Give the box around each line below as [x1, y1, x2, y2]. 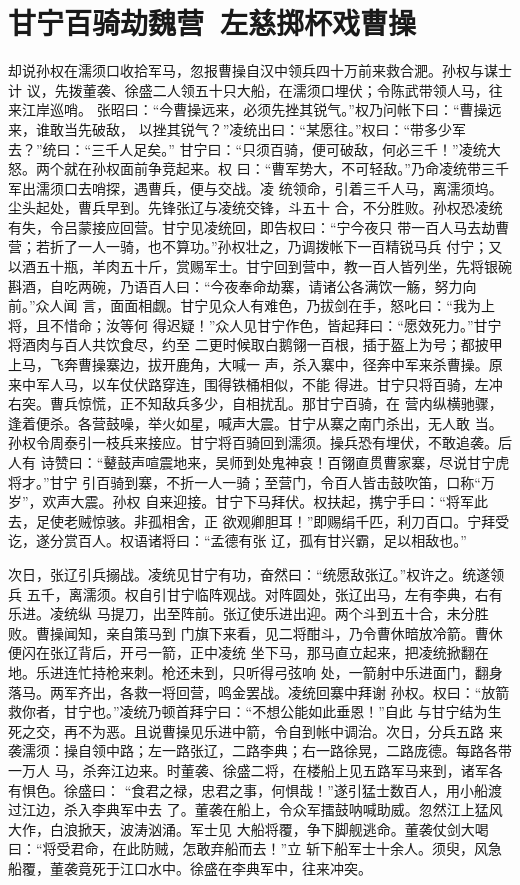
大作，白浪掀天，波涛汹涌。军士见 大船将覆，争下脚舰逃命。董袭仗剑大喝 [8, 818, 489, 839]
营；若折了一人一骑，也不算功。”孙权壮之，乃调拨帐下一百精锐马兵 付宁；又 [8, 236, 503, 257]
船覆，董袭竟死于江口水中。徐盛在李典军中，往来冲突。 [8, 857, 372, 878]
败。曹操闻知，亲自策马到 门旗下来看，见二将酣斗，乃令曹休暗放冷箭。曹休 [8, 622, 503, 643]
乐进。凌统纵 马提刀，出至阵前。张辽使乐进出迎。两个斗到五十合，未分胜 [8, 603, 489, 624]
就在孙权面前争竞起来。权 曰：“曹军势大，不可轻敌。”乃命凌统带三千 [63, 158, 509, 179]
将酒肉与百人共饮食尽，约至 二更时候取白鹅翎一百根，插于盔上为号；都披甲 [8, 334, 503, 355]
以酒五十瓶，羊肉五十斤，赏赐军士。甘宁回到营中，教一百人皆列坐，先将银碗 [8, 256, 512, 277]
